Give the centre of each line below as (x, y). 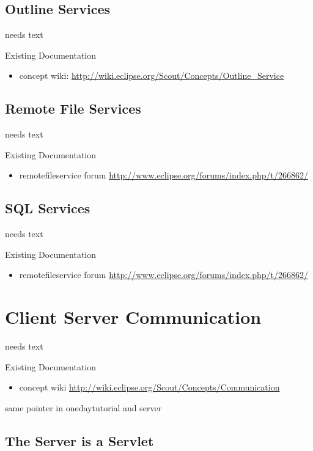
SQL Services (48, 208)
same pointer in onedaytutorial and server (83, 407)
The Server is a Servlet (79, 440)
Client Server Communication (133, 317)
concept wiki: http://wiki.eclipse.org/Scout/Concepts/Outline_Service (152, 75)
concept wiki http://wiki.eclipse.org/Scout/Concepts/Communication (149, 387)
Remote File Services (73, 108)
